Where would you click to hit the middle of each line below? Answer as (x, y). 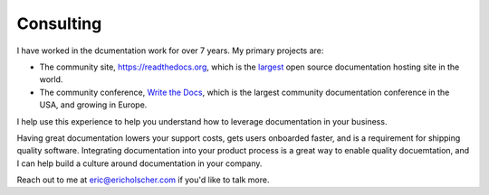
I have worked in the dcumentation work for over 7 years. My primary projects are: (170, 51)
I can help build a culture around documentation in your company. (139, 163)
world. (51, 79)
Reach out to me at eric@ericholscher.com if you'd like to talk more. (143, 180)
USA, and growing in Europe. (93, 105)
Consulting (59, 23)
